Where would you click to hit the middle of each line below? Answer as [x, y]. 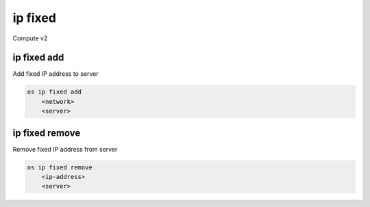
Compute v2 [30, 38]
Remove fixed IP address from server [65, 149]
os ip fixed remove [60, 167]
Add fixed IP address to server [56, 74]
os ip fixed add [54, 92]
